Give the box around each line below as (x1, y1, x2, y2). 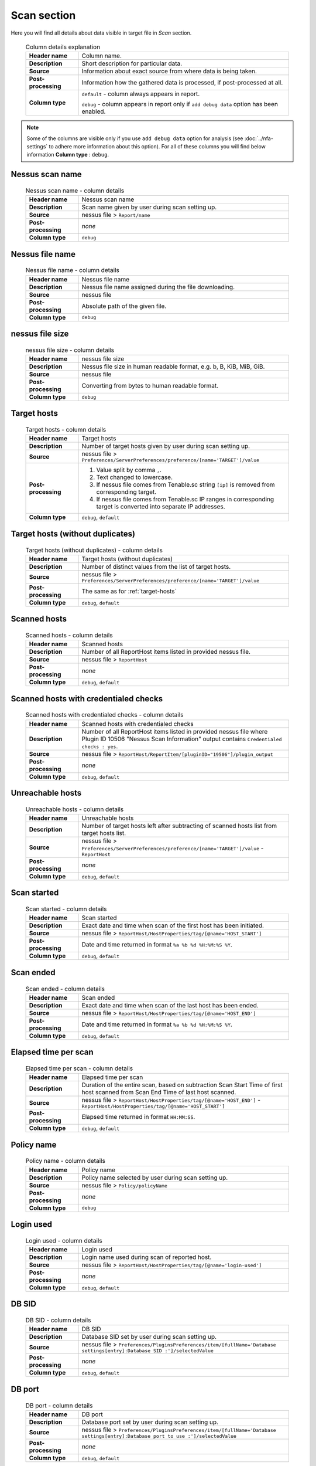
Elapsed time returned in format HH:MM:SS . (81, 1113, 195, 1121)
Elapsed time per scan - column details (25, 1064, 133, 1073)
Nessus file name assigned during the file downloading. (81, 283, 235, 291)
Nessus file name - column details (25, 266, 119, 274)
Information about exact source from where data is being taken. (81, 67, 257, 76)
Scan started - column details (25, 905, 107, 913)
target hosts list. (81, 829, 126, 837)
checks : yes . (81, 742, 118, 750)
